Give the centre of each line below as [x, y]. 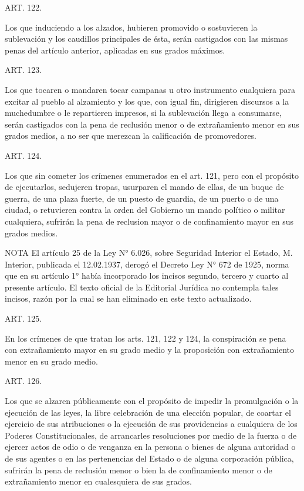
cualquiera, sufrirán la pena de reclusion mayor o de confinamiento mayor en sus [149, 221]
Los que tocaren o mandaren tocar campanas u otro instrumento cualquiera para [150, 89]
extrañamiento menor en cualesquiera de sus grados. [98, 481]
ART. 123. [23, 70]
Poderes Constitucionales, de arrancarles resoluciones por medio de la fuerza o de [151, 435]
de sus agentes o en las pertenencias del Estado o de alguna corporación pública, [149, 458]
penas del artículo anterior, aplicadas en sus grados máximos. [115, 50]
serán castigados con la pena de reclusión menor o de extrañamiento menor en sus [152, 124]
